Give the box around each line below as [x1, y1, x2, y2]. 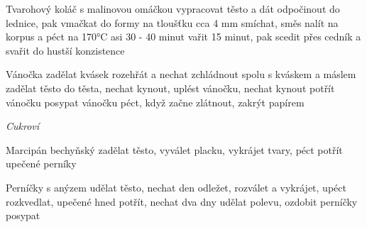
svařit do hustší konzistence [6, 43, 125, 57]
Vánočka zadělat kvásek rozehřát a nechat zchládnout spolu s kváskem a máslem [6, 67, 356, 82]
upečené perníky [6, 156, 77, 171]
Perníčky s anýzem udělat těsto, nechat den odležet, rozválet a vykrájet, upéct [6, 179, 346, 194]
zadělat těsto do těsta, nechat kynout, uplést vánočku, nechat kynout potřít [6, 80, 335, 95]
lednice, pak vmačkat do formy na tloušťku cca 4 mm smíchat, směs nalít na [6, 15, 339, 30]
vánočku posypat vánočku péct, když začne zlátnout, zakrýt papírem [6, 94, 305, 109]
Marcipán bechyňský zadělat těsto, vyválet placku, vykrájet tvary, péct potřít [6, 142, 343, 157]
